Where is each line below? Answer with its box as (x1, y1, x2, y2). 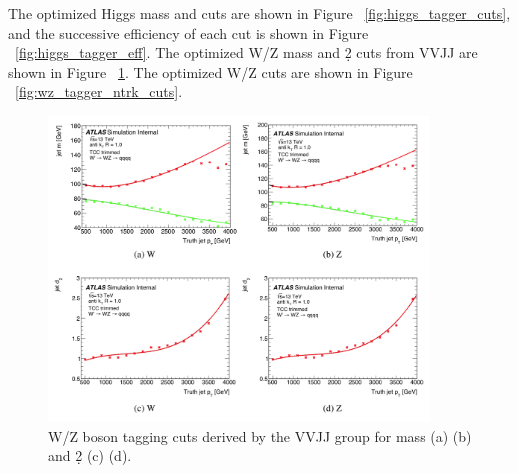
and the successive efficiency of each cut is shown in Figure (8, 22, 369, 43)
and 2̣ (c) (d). (48, 445, 132, 466)
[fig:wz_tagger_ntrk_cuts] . (15, 81, 183, 102)
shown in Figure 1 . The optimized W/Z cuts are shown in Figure (8, 61, 413, 82)
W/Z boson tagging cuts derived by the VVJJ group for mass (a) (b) (48, 425, 472, 446)
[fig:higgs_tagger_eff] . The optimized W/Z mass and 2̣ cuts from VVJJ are (15, 42, 478, 63)
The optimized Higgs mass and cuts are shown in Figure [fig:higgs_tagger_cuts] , (8, 3, 511, 23)
